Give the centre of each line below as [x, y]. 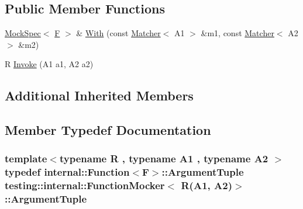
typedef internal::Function [67, 172]
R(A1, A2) [206, 185]
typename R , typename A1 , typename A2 [164, 159]
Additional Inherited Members [99, 95]
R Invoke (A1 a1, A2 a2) [49, 64]
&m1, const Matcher [237, 33]
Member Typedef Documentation [108, 130]
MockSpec [23, 33]
